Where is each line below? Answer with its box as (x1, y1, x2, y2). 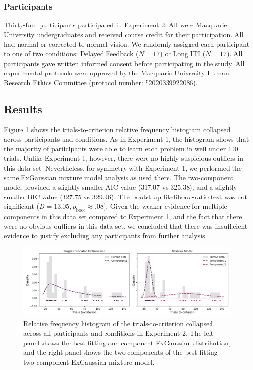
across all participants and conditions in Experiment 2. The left (23, 328, 214, 338)
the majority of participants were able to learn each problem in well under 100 (4, 143, 238, 153)
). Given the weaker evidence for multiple (103, 201, 227, 211)
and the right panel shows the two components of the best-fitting (23, 347, 218, 357)
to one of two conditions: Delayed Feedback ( (4, 49, 139, 58)
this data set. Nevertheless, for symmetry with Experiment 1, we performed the (4, 162, 242, 173)
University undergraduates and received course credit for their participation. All (4, 29, 244, 39)
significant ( (4, 201, 40, 211)
